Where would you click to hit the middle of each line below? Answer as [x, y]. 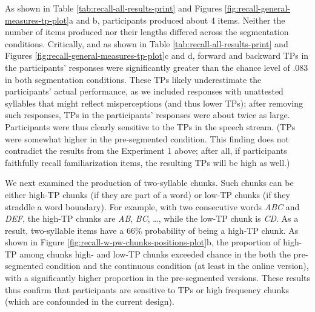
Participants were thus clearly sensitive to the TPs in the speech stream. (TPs [150, 126]
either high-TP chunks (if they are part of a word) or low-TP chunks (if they [148, 194]
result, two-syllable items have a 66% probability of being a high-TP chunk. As [152, 230]
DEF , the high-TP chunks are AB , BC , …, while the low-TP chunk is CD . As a [152, 218]
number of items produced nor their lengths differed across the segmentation [147, 32]
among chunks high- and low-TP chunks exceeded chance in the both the [155, 254]
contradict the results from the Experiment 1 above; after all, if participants [146, 151]
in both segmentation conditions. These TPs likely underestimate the [133, 79]
